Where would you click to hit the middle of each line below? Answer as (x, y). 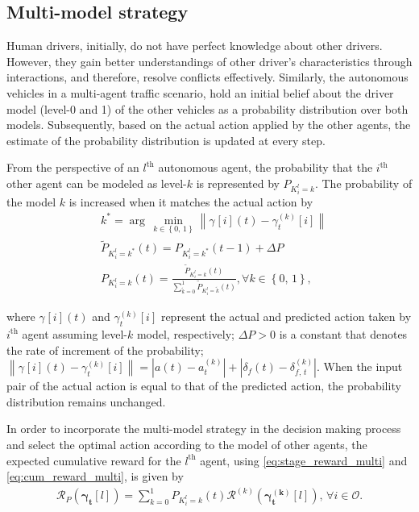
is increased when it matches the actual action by (191, 201)
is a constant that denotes (343, 333)
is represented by (238, 183)
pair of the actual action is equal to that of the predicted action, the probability (204, 386)
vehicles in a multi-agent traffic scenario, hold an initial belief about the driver (200, 92)
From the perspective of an (73, 167)
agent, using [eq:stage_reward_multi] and (304, 460)
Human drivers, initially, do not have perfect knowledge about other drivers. (195, 46)
